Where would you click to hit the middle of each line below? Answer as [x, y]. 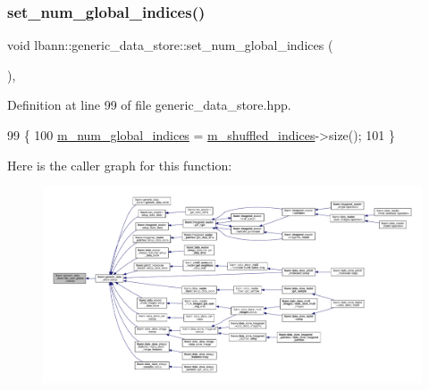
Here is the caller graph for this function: [120, 165]
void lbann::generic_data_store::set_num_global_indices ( [170, 45]
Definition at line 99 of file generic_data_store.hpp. [149, 105]
